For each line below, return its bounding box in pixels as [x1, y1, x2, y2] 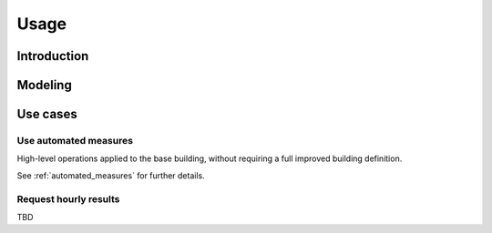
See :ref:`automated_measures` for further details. [16, 169, 205, 181]
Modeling [16, 77, 72, 93]
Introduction [16, 48, 89, 64]
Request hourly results [16, 192, 120, 205]
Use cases [16, 106, 77, 122]
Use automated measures [16, 134, 134, 147]
